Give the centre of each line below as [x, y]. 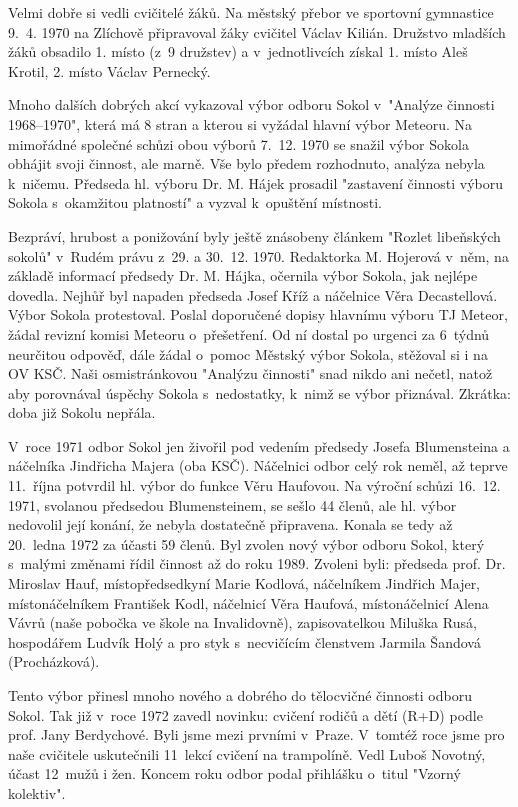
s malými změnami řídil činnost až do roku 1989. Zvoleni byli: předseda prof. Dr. [257, 563]
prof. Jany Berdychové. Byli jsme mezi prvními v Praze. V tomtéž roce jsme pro [256, 734]
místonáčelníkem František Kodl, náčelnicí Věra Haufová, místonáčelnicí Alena [248, 602]
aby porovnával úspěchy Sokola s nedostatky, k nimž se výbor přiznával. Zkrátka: [259, 392]
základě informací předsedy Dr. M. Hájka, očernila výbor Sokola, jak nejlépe [243, 275]
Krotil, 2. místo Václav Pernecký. [109, 70]
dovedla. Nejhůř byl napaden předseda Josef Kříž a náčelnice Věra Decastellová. [253, 294]
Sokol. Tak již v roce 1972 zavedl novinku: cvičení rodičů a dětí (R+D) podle [245, 714]
